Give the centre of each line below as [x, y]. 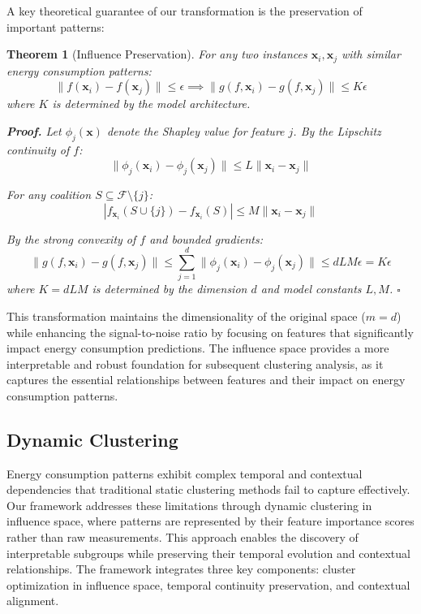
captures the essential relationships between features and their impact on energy [206, 380]
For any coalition [49, 195]
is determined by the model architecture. [151, 104]
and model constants [311, 289]
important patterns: [56, 26]
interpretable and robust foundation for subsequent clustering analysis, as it [195, 363]
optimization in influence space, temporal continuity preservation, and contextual [208, 584]
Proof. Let [34, 130]
